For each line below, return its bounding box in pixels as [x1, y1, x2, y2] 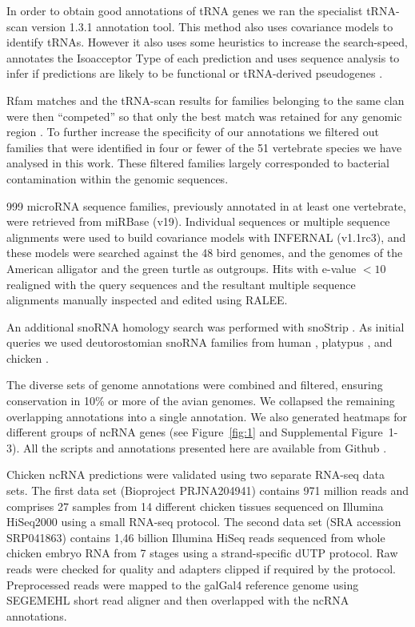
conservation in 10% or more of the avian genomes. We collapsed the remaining [6, 392, 395, 409]
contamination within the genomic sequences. [6, 170, 229, 187]
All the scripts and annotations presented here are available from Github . [22, 439, 387, 456]
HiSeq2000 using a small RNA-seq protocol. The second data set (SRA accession [6, 513, 401, 530]
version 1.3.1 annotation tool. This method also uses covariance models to [31, 18, 393, 34]
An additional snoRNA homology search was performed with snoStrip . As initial [6, 318, 405, 335]
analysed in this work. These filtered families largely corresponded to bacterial [6, 155, 389, 171]
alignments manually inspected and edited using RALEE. [6, 291, 288, 308]
